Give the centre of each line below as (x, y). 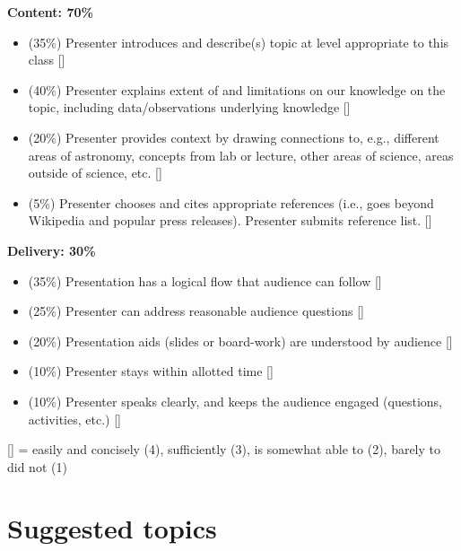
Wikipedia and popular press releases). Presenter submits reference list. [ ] (230, 220)
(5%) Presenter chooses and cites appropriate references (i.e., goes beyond (231, 202)
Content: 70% (50, 12)
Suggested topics (112, 528)
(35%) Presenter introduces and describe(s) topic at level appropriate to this (239, 42)
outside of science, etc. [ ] (95, 173)
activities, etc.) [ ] (74, 419)
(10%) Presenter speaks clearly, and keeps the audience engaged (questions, (235, 401)
